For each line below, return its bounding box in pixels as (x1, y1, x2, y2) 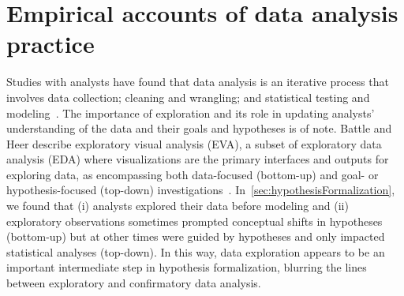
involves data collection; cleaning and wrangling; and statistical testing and (6, 88, 370, 105)
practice (6, 28, 95, 60)
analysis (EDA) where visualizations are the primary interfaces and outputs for (6, 151, 389, 167)
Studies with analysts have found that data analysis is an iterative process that (6, 73, 389, 90)
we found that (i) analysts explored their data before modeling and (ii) (6, 197, 349, 214)
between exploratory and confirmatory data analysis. (6, 275, 261, 291)
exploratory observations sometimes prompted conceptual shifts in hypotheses (6, 212, 383, 229)
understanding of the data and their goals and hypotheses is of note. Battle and (6, 120, 392, 137)
